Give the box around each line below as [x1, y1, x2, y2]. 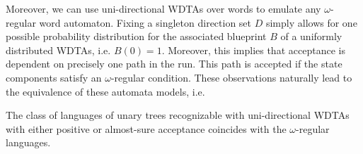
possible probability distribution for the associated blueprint [6, 29, 267, 44]
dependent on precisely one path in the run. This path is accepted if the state [6, 56, 342, 71]
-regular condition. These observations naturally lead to [110, 70, 352, 84]
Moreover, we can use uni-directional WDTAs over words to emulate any [6, 1, 321, 15]
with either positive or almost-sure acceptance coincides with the [6, 121, 287, 136]
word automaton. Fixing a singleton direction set [39, 15, 252, 30]
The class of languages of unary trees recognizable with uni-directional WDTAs [6, 108, 350, 122]
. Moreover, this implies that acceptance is [161, 42, 345, 57]
